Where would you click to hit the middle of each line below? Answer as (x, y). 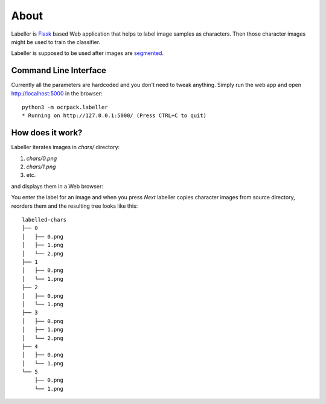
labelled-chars (44, 220)
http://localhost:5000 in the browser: (57, 93)
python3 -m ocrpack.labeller (65, 107)
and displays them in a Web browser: (57, 186)
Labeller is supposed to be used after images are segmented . (88, 53)
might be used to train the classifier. (56, 42)
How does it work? (47, 133)
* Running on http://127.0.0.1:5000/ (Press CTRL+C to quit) (114, 116)
